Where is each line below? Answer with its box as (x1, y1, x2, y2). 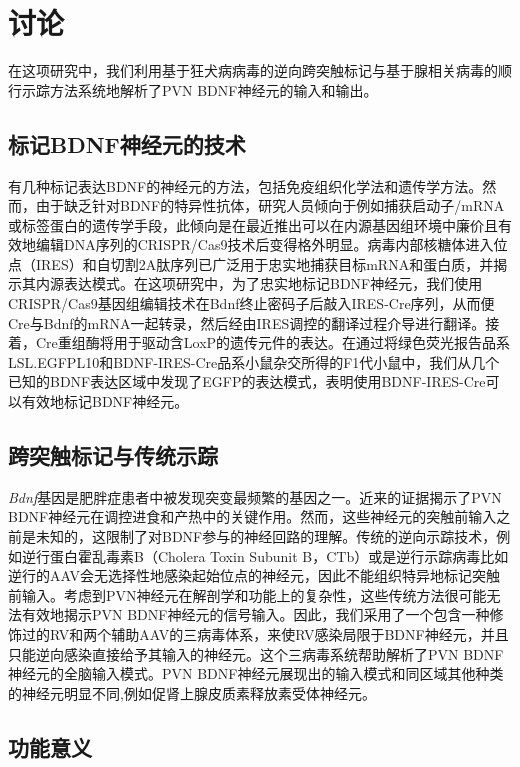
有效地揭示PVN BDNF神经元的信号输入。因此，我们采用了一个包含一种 (21, 604, 490, 625)
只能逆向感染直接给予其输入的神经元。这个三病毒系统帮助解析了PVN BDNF (8, 643, 504, 664)
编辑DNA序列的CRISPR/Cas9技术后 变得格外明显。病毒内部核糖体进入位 (35, 234, 508, 255)
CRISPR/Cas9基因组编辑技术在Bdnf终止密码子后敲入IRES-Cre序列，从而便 (8, 293, 495, 314)
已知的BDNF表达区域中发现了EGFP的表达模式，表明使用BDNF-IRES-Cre (8, 371, 486, 392)
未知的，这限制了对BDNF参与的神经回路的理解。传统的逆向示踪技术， (35, 526, 497, 547)
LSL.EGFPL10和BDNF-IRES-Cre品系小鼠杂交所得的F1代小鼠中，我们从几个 (8, 351, 500, 372)
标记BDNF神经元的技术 (8, 128, 246, 159)
